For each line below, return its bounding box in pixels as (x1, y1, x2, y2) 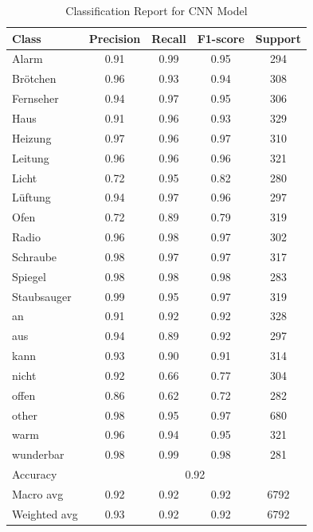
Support (255, 29, 301, 46)
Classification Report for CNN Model (65, 2, 248, 18)
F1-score (197, 29, 245, 46)
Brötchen (12, 70, 57, 87)
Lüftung (12, 189, 51, 205)
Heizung (12, 129, 52, 146)
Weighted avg (12, 505, 78, 522)
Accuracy (12, 466, 57, 483)
